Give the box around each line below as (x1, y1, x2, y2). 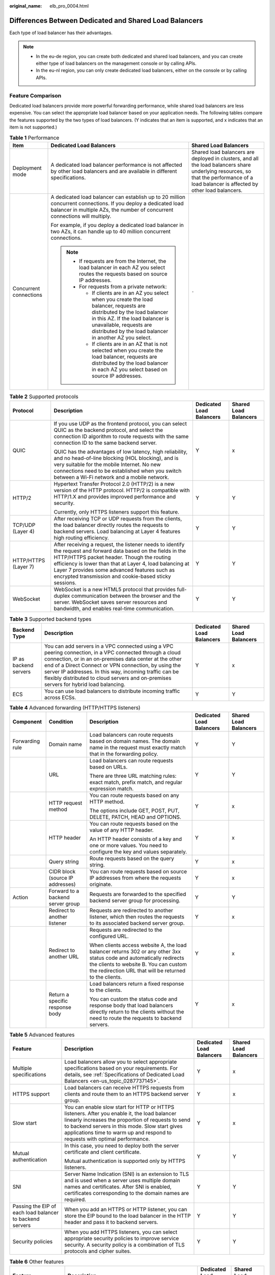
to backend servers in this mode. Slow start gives (64, 1123, 183, 1130)
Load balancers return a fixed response (89, 980, 184, 987)
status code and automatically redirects (89, 954, 184, 961)
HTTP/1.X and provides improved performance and (53, 493, 176, 500)
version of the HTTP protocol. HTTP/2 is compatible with (53, 487, 190, 494)
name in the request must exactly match (89, 744, 186, 751)
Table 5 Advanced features (9, 1031, 75, 1038)
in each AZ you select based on (92, 366, 168, 373)
